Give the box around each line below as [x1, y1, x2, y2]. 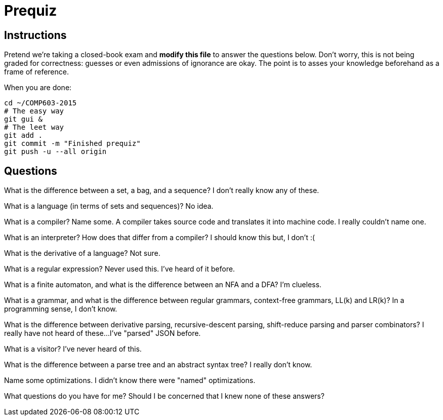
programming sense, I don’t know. [4, 304, 117, 314]
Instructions [4, 28, 67, 42]
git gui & [4, 115, 43, 124]
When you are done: [4, 83, 72, 92]
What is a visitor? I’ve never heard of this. [4, 345, 142, 354]
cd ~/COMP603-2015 [4, 99, 77, 107]
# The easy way [4, 107, 64, 116]
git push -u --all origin [4, 147, 107, 156]
